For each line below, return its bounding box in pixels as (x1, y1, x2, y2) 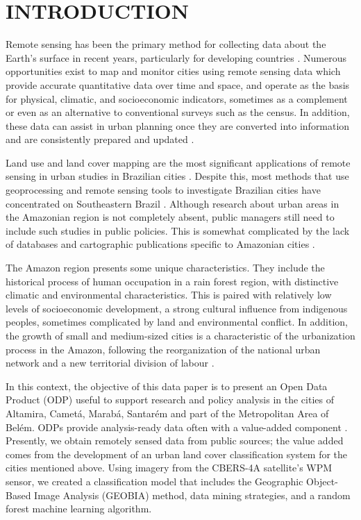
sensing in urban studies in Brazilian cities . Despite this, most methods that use (6, 169, 349, 183)
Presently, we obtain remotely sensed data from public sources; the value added (6, 433, 344, 448)
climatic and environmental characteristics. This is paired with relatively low (6, 287, 332, 302)
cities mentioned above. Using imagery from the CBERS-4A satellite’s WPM (6, 460, 333, 475)
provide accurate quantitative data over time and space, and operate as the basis (6, 77, 350, 92)
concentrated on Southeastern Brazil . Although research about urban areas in (6, 196, 339, 210)
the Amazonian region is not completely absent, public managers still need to (6, 210, 335, 224)
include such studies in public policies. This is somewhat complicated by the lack (6, 223, 350, 237)
